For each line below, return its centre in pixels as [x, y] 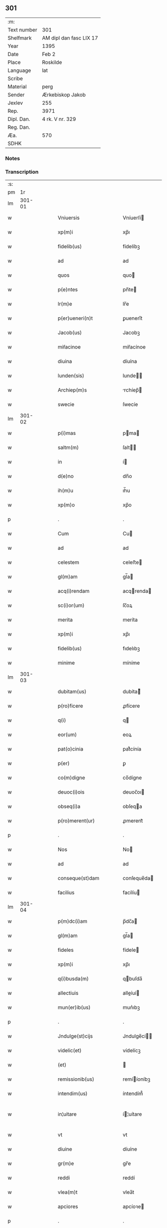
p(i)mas [67, 433]
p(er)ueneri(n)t [75, 318]
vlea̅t [128, 1192]
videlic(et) [70, 1051]
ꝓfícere [131, 706]
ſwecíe [130, 405]
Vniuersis [69, 218]
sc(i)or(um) [71, 605]
